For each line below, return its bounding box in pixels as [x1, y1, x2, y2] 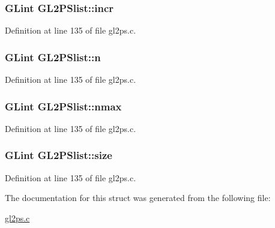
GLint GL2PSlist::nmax [5, 98, 122, 113]
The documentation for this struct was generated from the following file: [5, 191, 271, 204]
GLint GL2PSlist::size [5, 148, 112, 163]
